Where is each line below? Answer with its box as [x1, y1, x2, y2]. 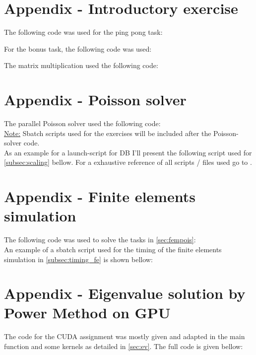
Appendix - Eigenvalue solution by [4, 283, 246, 303]
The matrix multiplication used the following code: [4, 60, 158, 71]
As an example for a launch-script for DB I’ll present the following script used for [4, 147, 252, 157]
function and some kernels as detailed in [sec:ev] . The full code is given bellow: [4, 341, 243, 351]
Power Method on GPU [4, 302, 171, 323]
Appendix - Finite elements [4, 186, 195, 207]
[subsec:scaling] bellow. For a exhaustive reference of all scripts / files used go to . [4, 157, 252, 167]
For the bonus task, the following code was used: [4, 43, 152, 54]
